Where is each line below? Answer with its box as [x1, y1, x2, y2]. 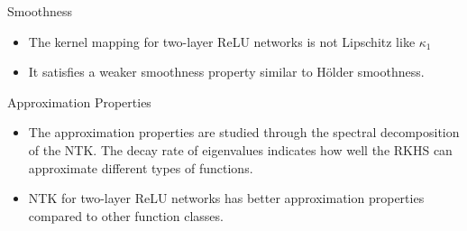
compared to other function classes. [28, 206, 224, 225]
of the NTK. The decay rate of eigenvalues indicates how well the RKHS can [28, 140, 453, 159]
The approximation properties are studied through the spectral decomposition [28, 123, 460, 142]
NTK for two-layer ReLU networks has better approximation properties [28, 189, 425, 208]
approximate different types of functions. [28, 158, 253, 177]
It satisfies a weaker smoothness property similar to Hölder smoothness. [28, 62, 425, 81]
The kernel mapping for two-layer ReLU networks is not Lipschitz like [28, 32, 416, 51]
